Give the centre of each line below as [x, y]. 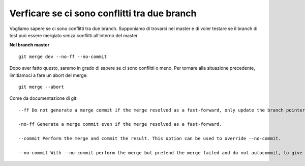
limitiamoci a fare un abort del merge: [49, 75]
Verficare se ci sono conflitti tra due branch [103, 13]
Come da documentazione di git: [44, 98]
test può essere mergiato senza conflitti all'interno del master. [74, 35]
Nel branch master [29, 45]
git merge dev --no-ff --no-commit [63, 57]
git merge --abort [41, 87]
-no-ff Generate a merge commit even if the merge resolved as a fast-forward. [120, 124]
